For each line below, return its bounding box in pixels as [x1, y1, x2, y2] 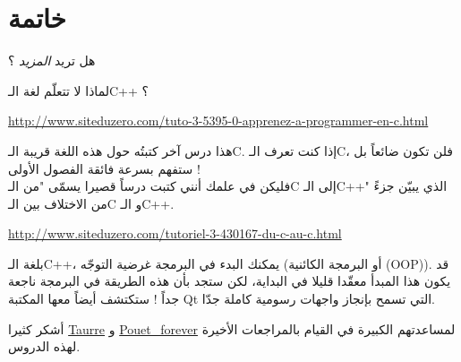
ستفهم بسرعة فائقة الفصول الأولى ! [8, 159, 201, 177]
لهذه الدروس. [8, 337, 81, 356]
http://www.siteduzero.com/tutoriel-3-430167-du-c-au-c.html [8, 224, 342, 243]
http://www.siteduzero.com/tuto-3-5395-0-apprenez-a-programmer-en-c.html [8, 111, 429, 130]
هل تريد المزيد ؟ [8, 51, 96, 70]
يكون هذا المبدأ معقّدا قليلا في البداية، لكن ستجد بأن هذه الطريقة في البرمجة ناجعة [8, 271, 451, 290]
